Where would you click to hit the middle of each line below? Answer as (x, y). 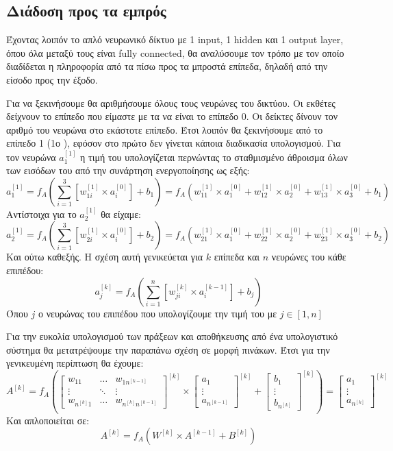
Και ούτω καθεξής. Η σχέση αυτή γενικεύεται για (105, 257)
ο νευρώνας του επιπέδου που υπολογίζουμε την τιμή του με (158, 313)
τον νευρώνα (31, 157)
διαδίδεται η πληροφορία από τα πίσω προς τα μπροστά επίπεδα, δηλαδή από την (167, 66)
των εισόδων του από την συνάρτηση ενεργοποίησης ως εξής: (128, 170)
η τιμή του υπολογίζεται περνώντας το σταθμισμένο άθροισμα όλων (214, 157)
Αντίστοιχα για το (41, 214)
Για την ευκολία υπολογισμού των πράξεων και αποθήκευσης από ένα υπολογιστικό (172, 336)
